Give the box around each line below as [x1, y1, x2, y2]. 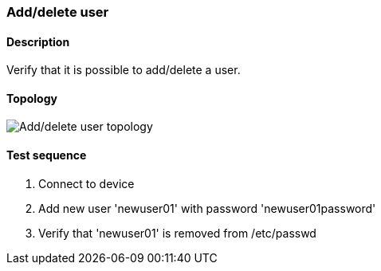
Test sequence [6, 148, 87, 163]
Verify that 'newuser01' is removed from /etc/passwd [38, 226, 316, 240]
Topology [6, 91, 57, 105]
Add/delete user [6, 4, 109, 20]
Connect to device [38, 176, 135, 190]
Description [6, 34, 70, 49]
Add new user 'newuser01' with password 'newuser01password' [38, 201, 376, 215]
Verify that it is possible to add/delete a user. [6, 63, 241, 77]
